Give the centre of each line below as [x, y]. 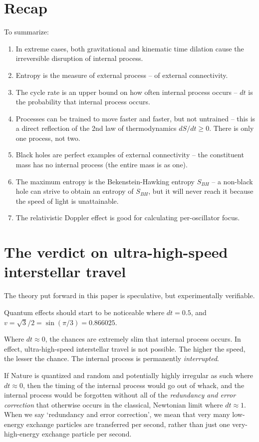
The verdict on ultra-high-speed [116, 252]
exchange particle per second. [87, 434]
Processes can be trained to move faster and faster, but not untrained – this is [135, 118]
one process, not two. [48, 138]
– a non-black [232, 181]
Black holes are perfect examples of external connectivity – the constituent [130, 155]
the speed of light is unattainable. [67, 201]
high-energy [22, 434]
